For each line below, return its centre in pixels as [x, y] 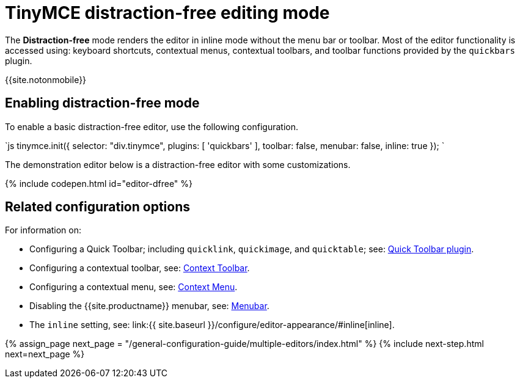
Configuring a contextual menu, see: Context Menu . [134, 287]
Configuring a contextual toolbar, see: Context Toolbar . [140, 268]
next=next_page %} [45, 354]
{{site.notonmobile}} [46, 79]
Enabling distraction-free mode [102, 103]
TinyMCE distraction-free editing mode [167, 13]
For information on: [43, 230]
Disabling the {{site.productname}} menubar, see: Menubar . [149, 306]
